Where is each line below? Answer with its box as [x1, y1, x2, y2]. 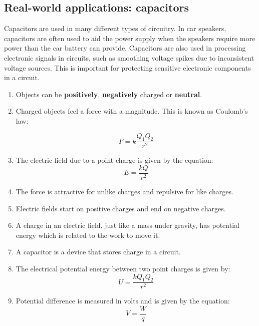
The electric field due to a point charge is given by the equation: [16, 155, 213, 165]
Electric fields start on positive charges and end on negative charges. [16, 203, 226, 213]
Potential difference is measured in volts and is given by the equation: [16, 295, 230, 306]
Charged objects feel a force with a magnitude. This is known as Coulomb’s [16, 106, 248, 116]
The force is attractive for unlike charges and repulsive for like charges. [16, 186, 233, 197]
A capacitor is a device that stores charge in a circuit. [16, 246, 181, 257]
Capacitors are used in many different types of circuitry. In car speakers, [4, 23, 226, 34]
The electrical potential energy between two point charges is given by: [16, 263, 230, 273]
